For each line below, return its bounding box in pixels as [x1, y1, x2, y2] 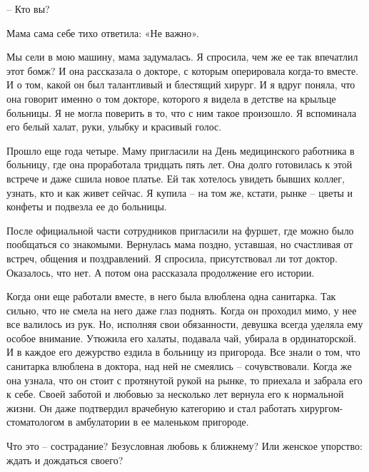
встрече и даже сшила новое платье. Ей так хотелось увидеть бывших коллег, [6, 170, 345, 185]
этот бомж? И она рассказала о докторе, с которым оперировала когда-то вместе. [6, 63, 359, 78]
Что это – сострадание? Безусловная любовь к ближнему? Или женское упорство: [6, 438, 363, 453]
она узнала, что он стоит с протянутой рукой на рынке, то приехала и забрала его [6, 372, 363, 387]
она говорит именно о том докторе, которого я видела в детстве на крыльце [6, 91, 336, 106]
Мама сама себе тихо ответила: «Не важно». [6, 25, 199, 40]
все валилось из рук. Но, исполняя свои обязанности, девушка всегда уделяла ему [6, 317, 363, 332]
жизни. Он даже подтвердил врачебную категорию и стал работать [6, 400, 296, 415]
